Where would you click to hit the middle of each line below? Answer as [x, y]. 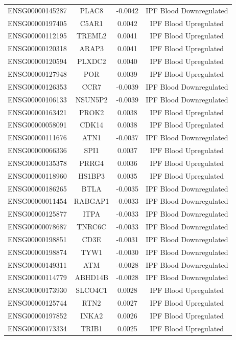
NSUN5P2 [91, 99]
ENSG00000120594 [37, 61]
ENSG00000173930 [37, 290]
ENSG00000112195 [37, 36]
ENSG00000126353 [37, 86]
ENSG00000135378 [37, 163]
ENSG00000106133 [37, 99]
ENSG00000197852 [37, 315]
